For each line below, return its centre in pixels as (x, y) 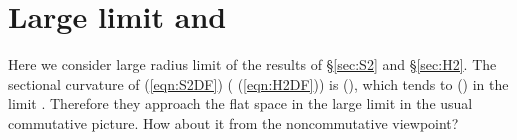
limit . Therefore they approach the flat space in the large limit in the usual (240, 103)
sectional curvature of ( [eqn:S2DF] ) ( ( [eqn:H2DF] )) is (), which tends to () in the (258, 83)
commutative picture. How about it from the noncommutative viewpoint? (233, 122)
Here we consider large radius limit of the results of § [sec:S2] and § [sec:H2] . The (252, 64)
